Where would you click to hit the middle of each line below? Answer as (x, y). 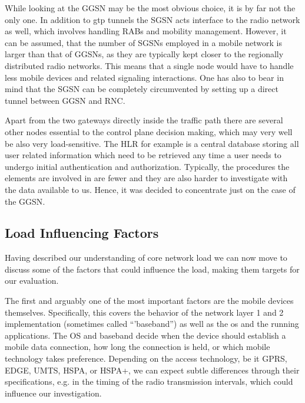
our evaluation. (32, 281)
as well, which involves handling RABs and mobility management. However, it (146, 31)
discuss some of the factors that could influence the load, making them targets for (152, 269)
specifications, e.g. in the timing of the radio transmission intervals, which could (149, 381)
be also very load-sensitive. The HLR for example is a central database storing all (152, 143)
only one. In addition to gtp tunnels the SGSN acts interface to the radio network (152, 19)
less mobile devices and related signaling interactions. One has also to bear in (144, 77)
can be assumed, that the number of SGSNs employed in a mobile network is (144, 42)
